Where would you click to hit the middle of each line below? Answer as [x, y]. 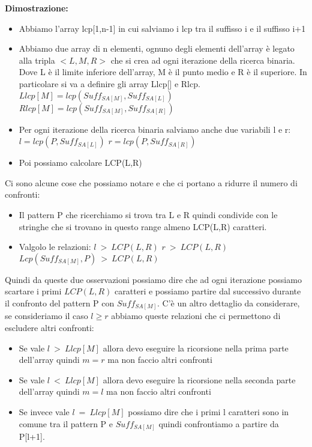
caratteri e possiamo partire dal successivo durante [208, 291]
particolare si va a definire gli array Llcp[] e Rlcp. [109, 83]
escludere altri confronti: [49, 328]
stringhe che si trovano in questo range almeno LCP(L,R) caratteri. [143, 226]
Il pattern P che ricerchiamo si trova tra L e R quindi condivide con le [148, 214]
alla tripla [37, 60]
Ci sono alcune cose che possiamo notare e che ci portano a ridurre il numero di [151, 182]
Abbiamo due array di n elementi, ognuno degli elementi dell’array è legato [157, 48]
